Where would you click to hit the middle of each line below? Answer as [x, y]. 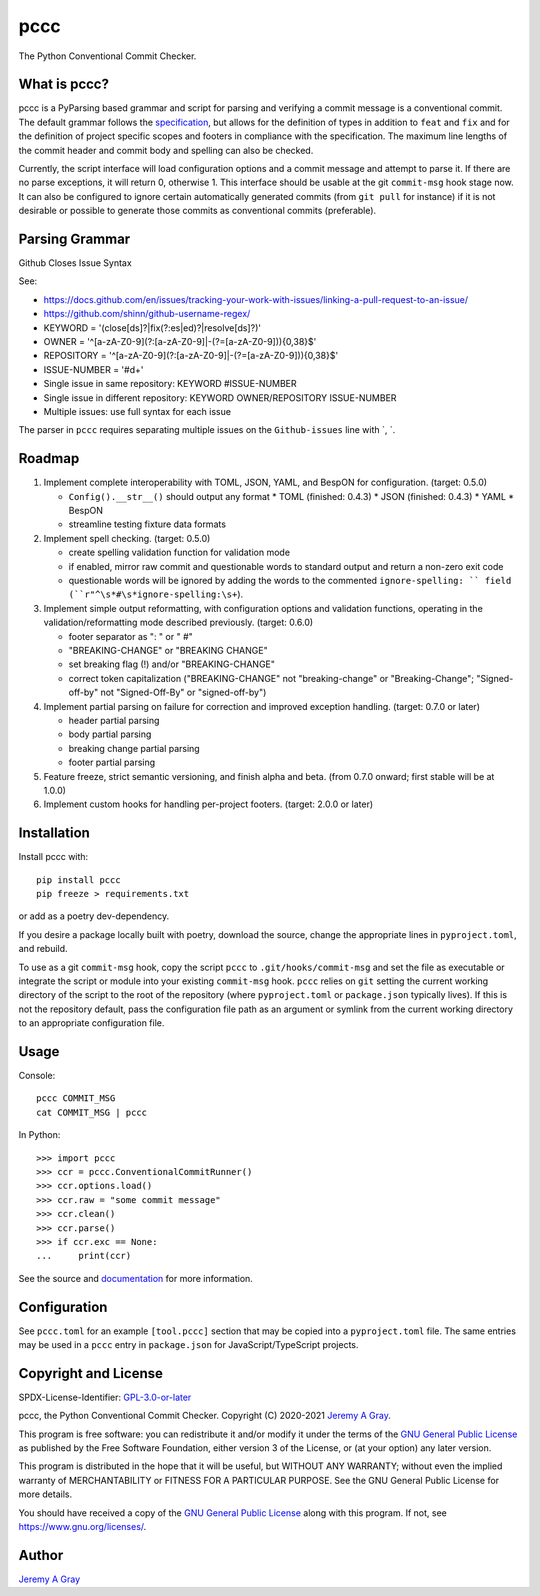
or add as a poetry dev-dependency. [94, 916]
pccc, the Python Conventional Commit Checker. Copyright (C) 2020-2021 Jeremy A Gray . [205, 1416]
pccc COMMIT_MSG [76, 1098]
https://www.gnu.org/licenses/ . [82, 1527]
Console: [37, 1075]
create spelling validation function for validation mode [179, 552]
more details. [45, 1494]
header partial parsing [114, 720]
